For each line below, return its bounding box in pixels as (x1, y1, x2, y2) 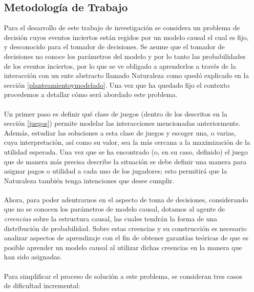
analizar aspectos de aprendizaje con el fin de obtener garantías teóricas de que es (4, 233, 249, 243)
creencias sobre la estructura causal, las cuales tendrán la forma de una (4, 214, 217, 224)
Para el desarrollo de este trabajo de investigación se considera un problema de (4, 22, 240, 33)
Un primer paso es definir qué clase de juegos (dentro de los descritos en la (4, 108, 228, 118)
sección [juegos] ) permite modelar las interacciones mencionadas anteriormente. (4, 118, 241, 128)
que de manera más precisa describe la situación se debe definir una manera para (4, 156, 247, 166)
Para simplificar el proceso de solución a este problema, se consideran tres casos (4, 271, 242, 281)
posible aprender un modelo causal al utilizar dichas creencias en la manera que (4, 242, 242, 252)
